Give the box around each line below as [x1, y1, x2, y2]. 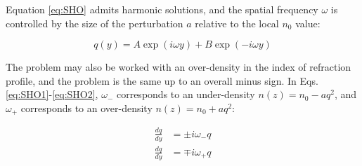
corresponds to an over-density [20, 100, 153, 115]
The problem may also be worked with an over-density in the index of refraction [6, 60, 351, 74]
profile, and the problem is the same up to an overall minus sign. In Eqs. [6, 73, 318, 88]
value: [295, 15, 321, 30]
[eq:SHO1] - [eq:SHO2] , [6, 87, 98, 102]
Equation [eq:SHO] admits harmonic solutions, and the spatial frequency [6, 2, 318, 16]
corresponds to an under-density [116, 87, 255, 102]
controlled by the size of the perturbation [6, 15, 183, 30]
